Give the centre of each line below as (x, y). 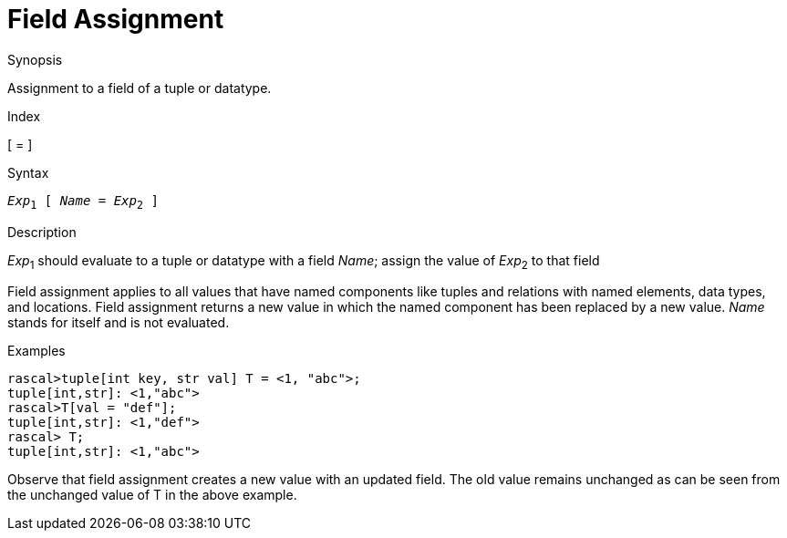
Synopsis (35, 59)
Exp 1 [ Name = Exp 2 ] (83, 202)
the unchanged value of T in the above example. (152, 495)
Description (42, 232)
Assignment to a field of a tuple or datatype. (140, 88)
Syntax (28, 172)
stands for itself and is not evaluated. (119, 323)
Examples (36, 351)
